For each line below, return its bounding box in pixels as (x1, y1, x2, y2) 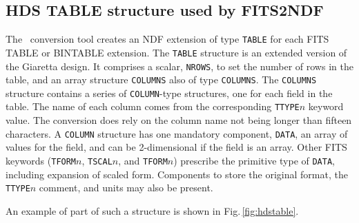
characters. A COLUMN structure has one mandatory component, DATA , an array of (6, 126, 348, 140)
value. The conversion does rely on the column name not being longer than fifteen (6, 113, 352, 127)
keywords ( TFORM (6, 153, 77, 167)
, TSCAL (81, 153, 113, 167)
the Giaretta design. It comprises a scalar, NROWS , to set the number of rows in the (6, 59, 353, 73)
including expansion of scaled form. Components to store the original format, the (6, 167, 348, 181)
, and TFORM (118, 153, 168, 167)
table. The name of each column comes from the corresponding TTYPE (6, 99, 300, 114)
